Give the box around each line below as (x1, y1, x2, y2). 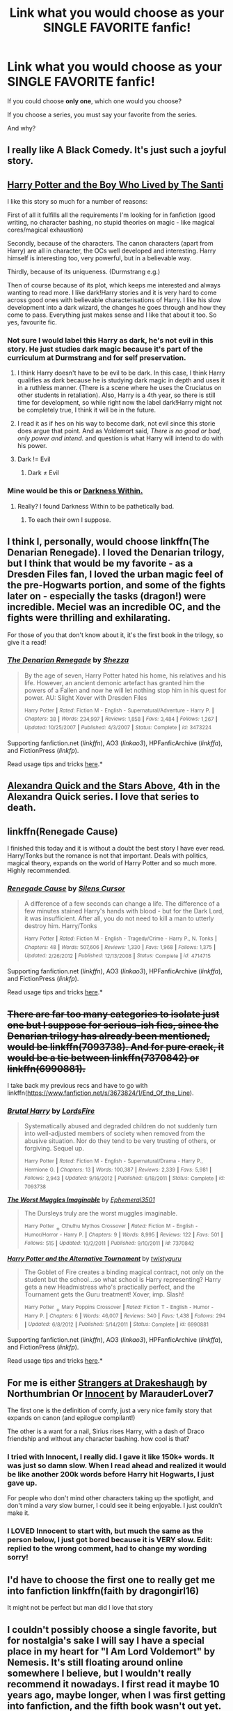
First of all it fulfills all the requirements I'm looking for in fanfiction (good (7, 211, 216, 219)
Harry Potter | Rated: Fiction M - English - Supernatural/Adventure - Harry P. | (24, 707, 214, 714)
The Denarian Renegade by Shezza (7, 655, 129, 665)
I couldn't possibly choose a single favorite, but (7, 1624, 217, 1636)
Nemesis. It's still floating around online (7, 1656, 184, 1668)
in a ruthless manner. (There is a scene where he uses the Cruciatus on (17, 384, 222, 392)
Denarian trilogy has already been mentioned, (7, 1030, 211, 1042)
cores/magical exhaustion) (7, 225, 83, 234)
